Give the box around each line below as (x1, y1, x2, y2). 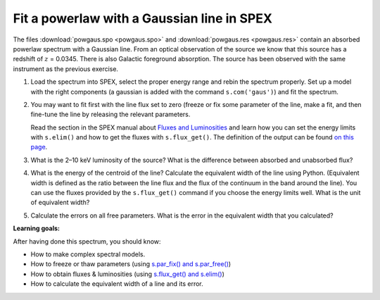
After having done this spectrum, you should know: (13, 237, 161, 246)
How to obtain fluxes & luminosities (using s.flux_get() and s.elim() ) (30, 270, 224, 278)
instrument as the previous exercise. (13, 64, 119, 73)
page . (30, 143, 48, 151)
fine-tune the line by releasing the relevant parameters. (30, 110, 191, 119)
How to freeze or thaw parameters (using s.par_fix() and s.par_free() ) (30, 260, 232, 268)
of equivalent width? (30, 198, 90, 207)
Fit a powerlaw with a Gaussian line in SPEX (13, 11, 272, 26)
